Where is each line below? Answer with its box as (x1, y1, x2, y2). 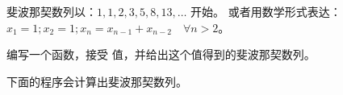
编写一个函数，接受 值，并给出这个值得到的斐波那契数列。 (6, 46, 316, 63)
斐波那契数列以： (6, 3, 97, 19)
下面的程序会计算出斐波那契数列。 (6, 72, 187, 89)
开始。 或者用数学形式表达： (190, 3, 341, 19)
